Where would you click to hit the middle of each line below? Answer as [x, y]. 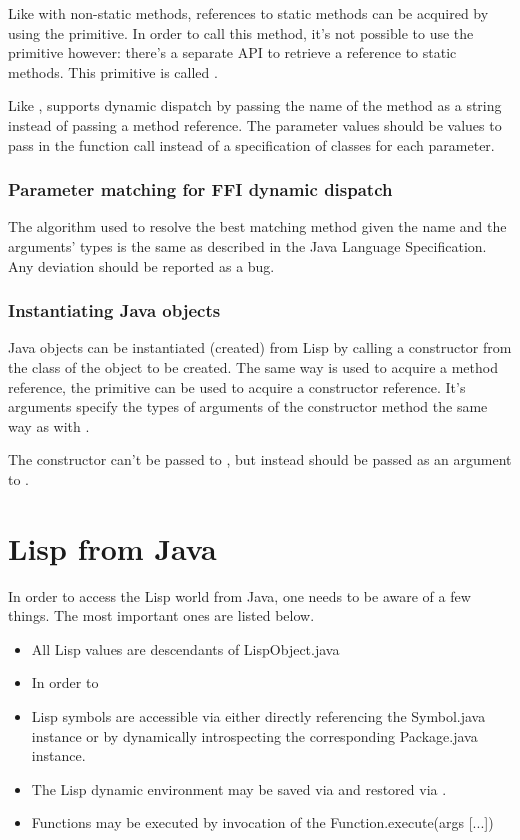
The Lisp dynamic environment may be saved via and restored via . [239, 788]
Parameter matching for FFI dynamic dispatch [200, 189]
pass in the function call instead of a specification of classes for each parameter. [251, 144]
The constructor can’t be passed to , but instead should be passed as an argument [260, 459]
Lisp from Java [112, 547]
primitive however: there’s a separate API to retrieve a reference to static [232, 52]
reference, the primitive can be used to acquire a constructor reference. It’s [237, 386]
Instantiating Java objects [114, 310]
